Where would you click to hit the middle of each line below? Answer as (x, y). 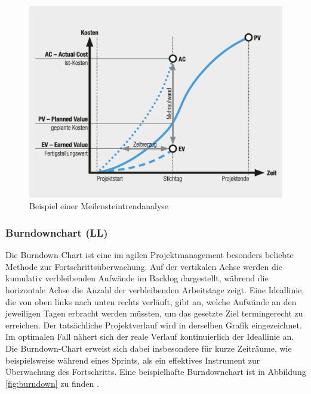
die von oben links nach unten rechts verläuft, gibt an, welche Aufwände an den (151, 301)
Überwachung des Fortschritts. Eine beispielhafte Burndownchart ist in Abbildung (156, 372)
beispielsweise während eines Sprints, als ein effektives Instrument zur (133, 360)
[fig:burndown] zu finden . (52, 383)
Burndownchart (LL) (57, 232)
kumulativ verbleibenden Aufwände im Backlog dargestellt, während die (137, 278)
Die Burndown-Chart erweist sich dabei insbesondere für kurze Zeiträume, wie (149, 348)
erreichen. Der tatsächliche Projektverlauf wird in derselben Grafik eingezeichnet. (154, 325)
